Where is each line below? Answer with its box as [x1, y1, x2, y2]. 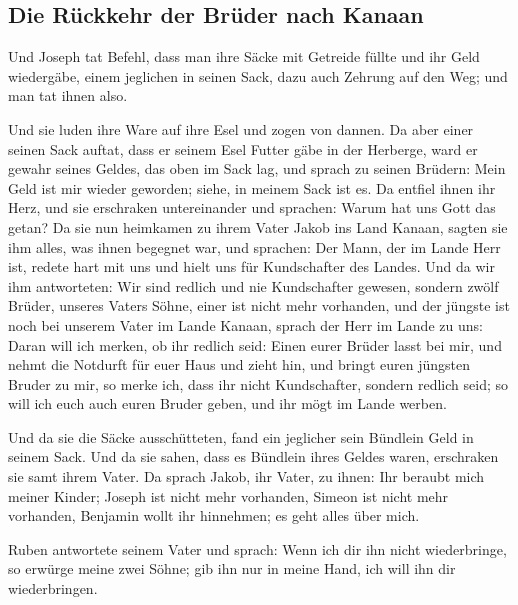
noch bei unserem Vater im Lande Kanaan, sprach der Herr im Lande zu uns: [8, 314, 483, 335]
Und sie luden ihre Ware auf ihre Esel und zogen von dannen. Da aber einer [8, 118, 474, 139]
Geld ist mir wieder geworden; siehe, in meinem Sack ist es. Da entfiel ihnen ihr [8, 177, 496, 198]
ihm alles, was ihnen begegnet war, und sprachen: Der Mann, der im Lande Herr [8, 236, 501, 257]
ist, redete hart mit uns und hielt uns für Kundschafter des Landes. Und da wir [8, 256, 496, 277]
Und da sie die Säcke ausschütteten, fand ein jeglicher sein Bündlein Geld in [8, 426, 474, 447]
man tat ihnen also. [8, 85, 128, 106]
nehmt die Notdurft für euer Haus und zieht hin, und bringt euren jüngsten [8, 354, 471, 375]
